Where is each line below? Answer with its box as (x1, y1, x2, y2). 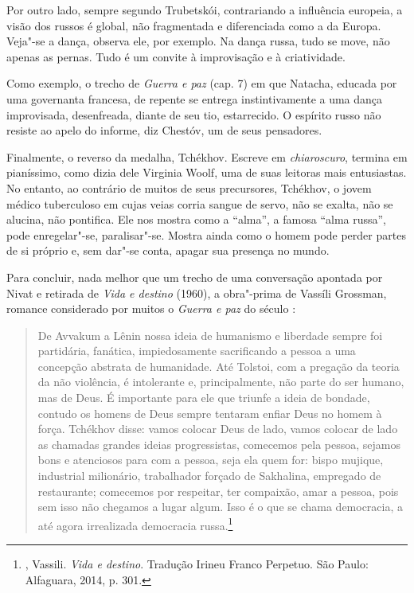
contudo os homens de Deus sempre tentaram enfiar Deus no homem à (37, 404, 382, 421)
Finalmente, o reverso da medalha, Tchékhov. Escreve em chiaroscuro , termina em (6, 148, 408, 165)
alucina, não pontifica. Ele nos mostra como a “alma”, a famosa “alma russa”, (6, 211, 387, 228)
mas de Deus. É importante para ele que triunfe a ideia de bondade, (37, 389, 370, 406)
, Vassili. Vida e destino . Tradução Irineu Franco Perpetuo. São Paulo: (25, 556, 369, 572)
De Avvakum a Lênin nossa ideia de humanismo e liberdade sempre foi (37, 326, 383, 343)
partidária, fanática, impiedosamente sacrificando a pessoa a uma (37, 342, 356, 359)
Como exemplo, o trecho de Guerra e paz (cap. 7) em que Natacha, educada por (6, 75, 397, 92)
